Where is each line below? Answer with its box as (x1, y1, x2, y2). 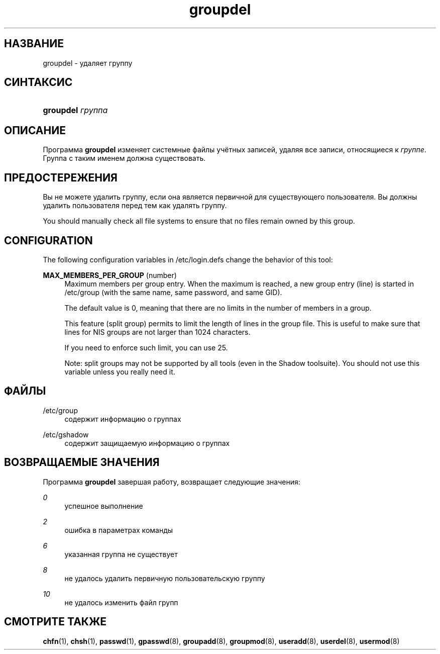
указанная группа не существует (64, 549, 178, 558)
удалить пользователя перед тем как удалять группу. (43, 201, 227, 210)
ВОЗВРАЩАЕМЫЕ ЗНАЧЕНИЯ (4, 456, 160, 469)
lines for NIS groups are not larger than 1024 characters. (64, 327, 251, 336)
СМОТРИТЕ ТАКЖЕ (4, 615, 107, 628)
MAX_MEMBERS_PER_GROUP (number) (43, 270, 177, 279)
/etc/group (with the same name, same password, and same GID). (64, 288, 282, 297)
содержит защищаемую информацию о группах (64, 438, 230, 447)
